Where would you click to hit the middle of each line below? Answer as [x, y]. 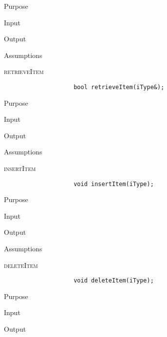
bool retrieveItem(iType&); [119, 87]
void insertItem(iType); [114, 184]
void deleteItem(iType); [114, 281]
